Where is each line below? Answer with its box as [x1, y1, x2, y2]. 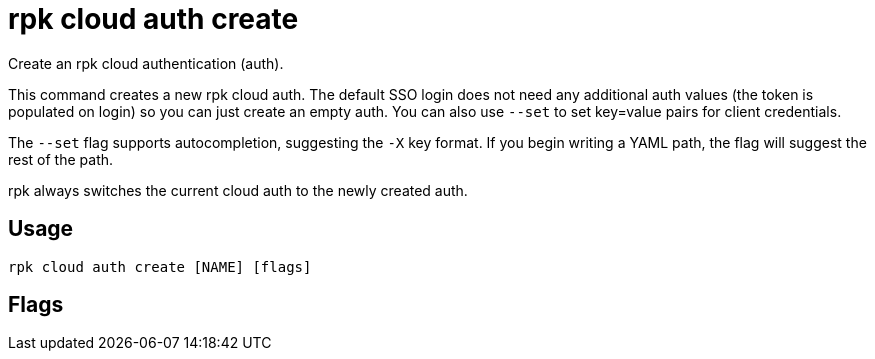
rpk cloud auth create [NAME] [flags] [8, 258, 312, 275]
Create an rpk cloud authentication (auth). [8, 54, 284, 72]
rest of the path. [8, 150, 114, 168]
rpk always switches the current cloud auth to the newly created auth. [8, 181, 468, 199]
